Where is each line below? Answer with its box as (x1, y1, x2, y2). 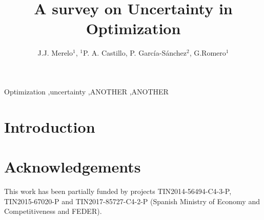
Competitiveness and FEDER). (4, 206, 102, 216)
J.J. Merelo (37, 47, 73, 58)
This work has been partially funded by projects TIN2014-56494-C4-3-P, (4, 186, 232, 196)
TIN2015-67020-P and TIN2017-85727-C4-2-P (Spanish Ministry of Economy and (4, 195, 260, 206)
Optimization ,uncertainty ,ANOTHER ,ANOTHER (4, 86, 169, 96)
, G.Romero (189, 47, 226, 58)
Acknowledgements (4, 156, 141, 177)
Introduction (4, 116, 95, 137)
